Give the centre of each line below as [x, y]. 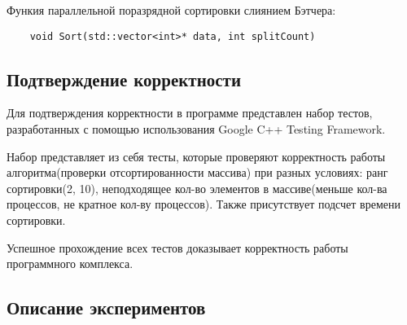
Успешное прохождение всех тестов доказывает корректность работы [177, 247]
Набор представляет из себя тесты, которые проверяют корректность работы [196, 156]
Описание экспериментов [106, 307]
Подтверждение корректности [124, 79]
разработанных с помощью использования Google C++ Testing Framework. [196, 129]
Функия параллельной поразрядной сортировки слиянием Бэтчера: [171, 10]
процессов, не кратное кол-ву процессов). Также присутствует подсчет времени [203, 204]
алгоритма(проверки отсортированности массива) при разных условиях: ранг [197, 172]
